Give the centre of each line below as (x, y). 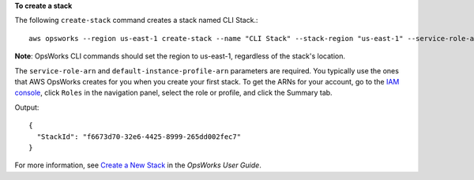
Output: (27, 107)
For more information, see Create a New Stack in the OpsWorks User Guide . (138, 165)
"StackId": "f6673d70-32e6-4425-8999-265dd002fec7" (139, 137)
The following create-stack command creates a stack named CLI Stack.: (136, 21)
